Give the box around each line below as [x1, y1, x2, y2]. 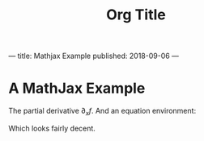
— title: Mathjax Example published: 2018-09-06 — [8, 51, 180, 61]
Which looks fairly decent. [8, 123, 96, 133]
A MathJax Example [8, 79, 146, 97]
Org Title [106, 6, 166, 24]
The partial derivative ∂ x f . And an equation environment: [8, 106, 197, 118]
